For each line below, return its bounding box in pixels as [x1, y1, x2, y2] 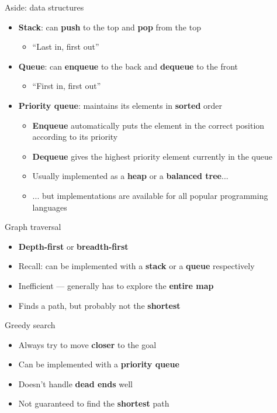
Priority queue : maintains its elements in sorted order [18, 99, 223, 111]
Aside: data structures [5, 1, 84, 13]
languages [32, 201, 67, 213]
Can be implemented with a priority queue [18, 358, 179, 370]
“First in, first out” [32, 80, 101, 92]
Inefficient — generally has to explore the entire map [18, 279, 214, 291]
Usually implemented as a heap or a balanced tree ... [32, 170, 228, 182]
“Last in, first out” [32, 40, 99, 53]
